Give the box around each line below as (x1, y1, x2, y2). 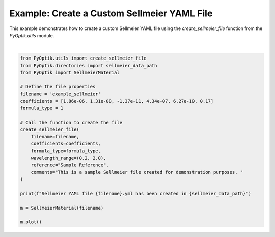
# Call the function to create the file (20, 120, 122, 125)
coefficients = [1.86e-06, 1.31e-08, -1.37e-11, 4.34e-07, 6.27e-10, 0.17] (20, 98, 214, 104)
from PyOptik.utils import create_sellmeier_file (20, 55, 147, 61)
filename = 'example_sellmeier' (20, 91, 101, 97)
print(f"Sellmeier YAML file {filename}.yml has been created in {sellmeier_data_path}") (20, 191, 252, 196)
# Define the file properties (20, 84, 96, 90)
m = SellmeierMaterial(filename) (20, 205, 104, 211)
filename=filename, (31, 134, 80, 139)
